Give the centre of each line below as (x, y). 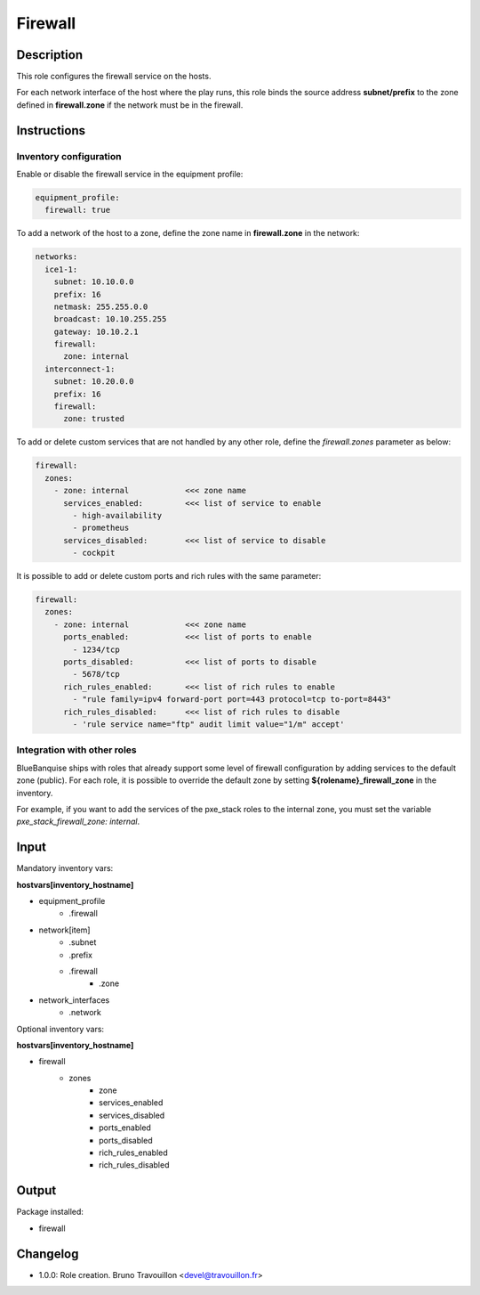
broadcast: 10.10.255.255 (110, 319)
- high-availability (117, 515)
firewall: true (78, 210)
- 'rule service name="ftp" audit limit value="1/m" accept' (208, 725)
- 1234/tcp (96, 649)
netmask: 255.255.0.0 (101, 306)
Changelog (48, 1254)
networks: (56, 257)
